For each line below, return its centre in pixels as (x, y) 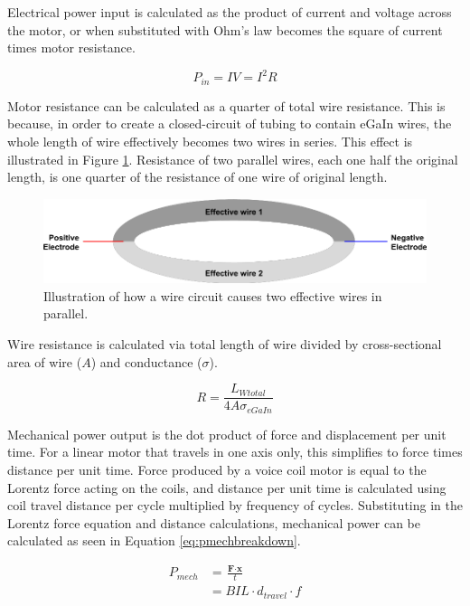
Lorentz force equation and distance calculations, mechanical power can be (214, 522)
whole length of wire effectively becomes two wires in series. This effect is (210, 141)
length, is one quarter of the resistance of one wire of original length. (197, 177)
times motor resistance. (71, 47)
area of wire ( (45, 361)
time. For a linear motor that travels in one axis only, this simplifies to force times (235, 452)
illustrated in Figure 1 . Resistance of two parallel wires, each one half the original (233, 159)
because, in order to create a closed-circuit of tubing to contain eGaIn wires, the (230, 123)
